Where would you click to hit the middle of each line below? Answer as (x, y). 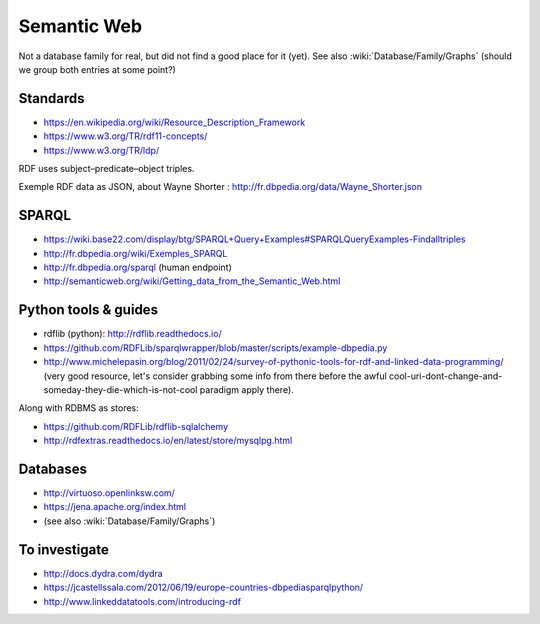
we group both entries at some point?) (97, 69)
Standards (51, 98)
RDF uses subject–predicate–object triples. (106, 169)
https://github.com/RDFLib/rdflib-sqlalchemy (136, 426)
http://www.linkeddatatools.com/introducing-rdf (142, 601)
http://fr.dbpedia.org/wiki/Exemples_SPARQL (135, 253)
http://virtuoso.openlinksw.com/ (109, 493)
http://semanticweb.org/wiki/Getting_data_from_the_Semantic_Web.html (192, 281)
